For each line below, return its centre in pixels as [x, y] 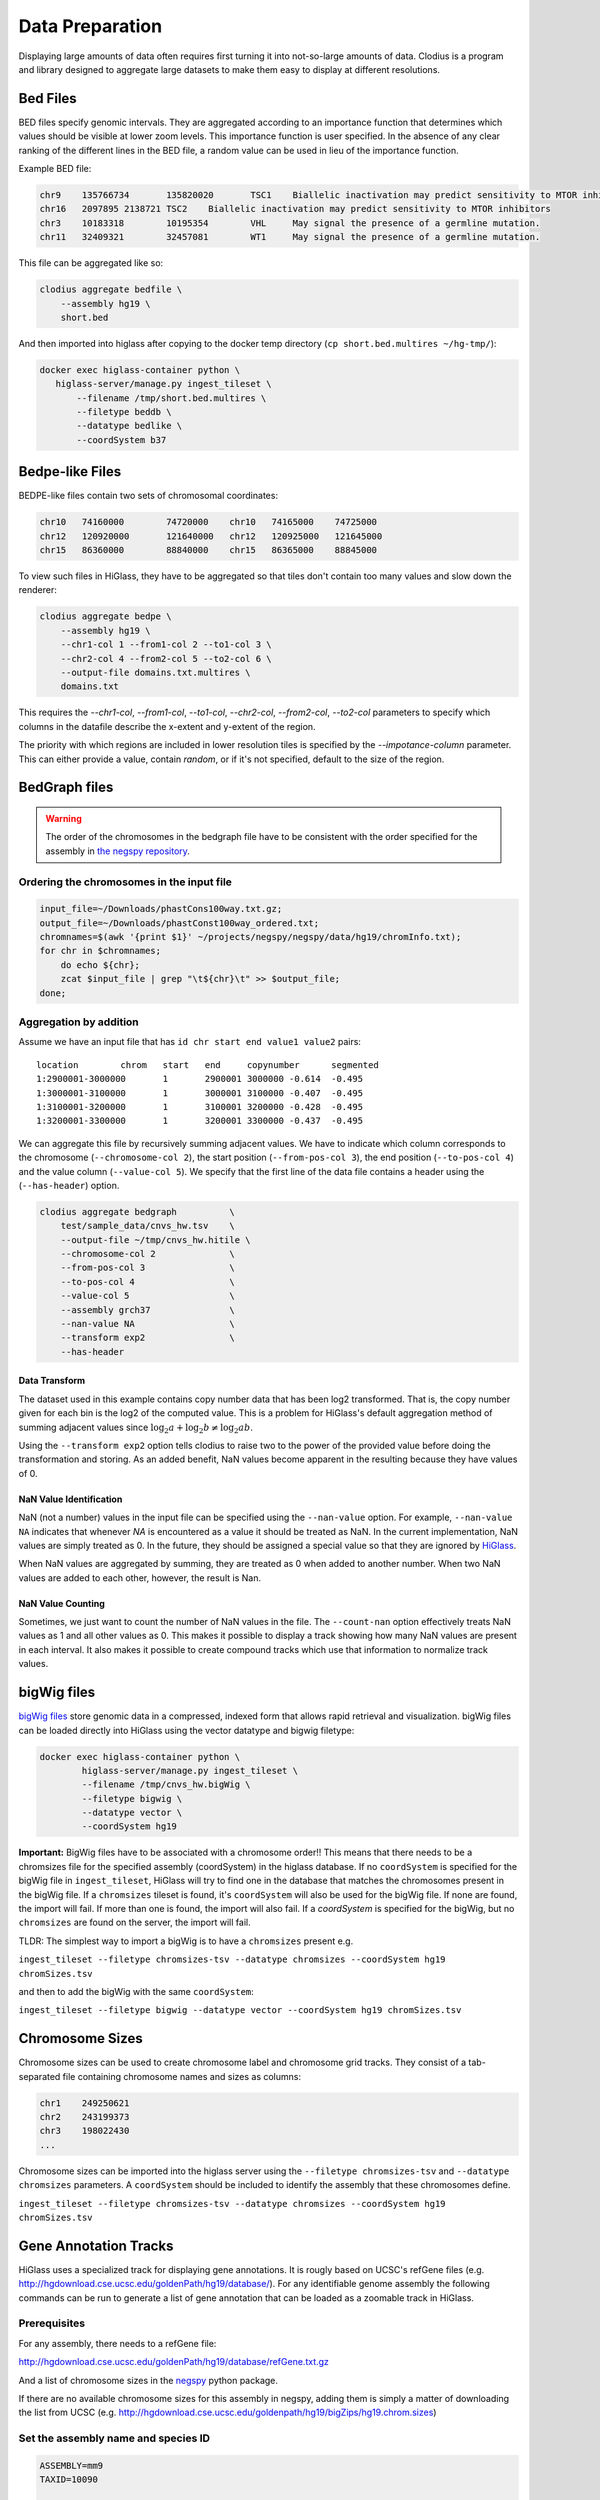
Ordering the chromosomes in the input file [125, 882]
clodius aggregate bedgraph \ [137, 1211]
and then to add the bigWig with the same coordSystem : [136, 1991]
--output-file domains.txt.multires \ [155, 673]
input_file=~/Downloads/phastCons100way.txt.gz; [161, 909]
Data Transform [52, 1381]
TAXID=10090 [69, 2479]
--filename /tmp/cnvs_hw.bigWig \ [166, 1784]
